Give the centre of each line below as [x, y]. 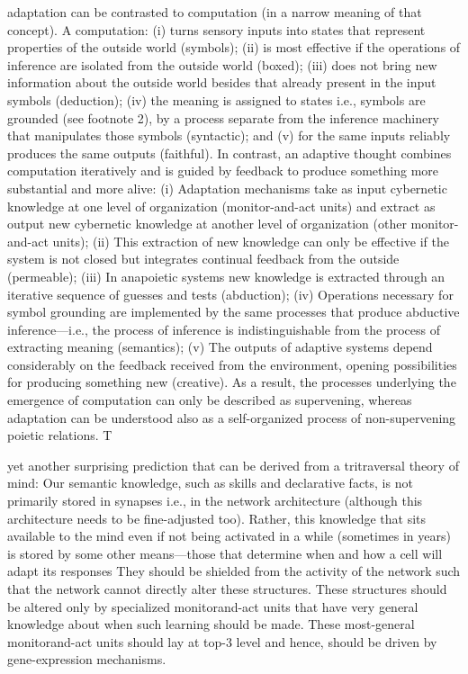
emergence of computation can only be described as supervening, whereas [210, 400]
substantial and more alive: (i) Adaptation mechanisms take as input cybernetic [227, 188]
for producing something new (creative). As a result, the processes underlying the [232, 382]
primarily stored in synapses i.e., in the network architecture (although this [215, 501]
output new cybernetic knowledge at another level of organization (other [207, 224]
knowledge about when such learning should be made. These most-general [211, 624]
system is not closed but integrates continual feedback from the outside [203, 259]
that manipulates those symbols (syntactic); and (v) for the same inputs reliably [229, 135]
